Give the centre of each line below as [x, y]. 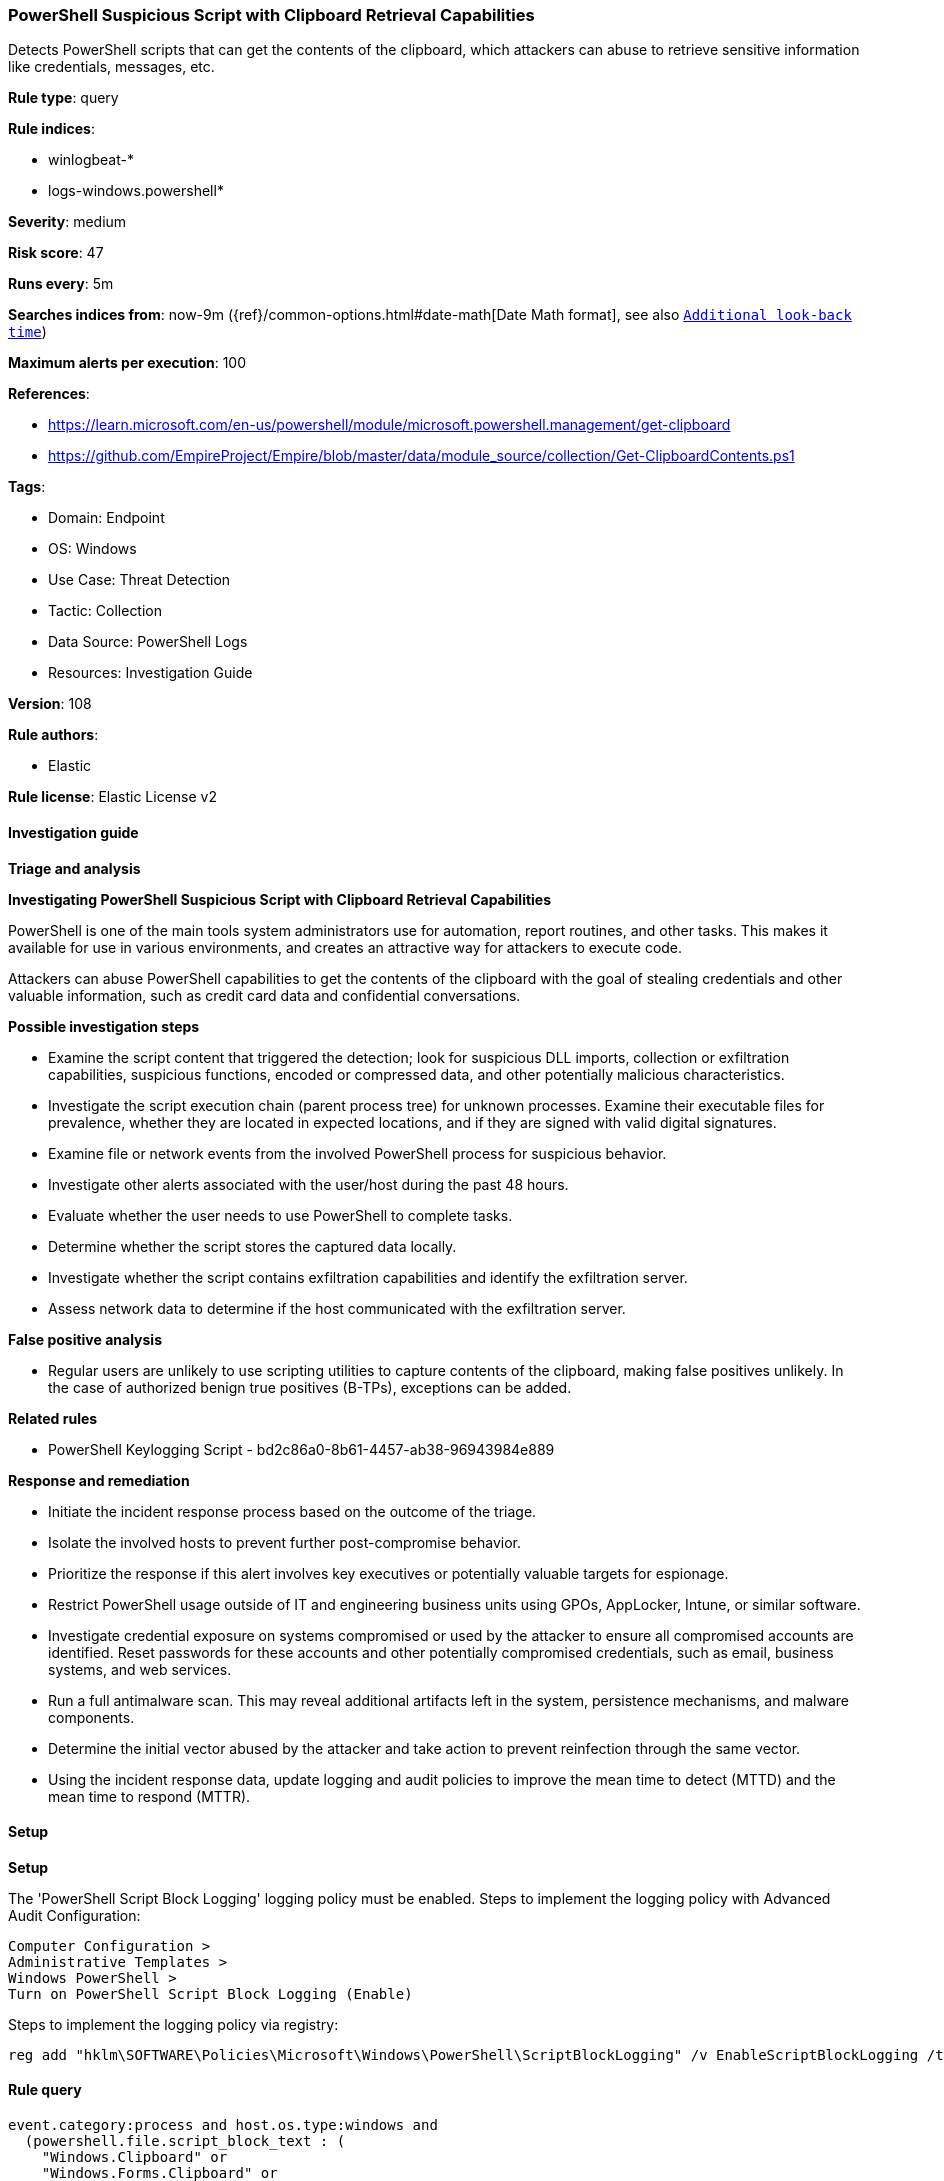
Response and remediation [99, 1480]
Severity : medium [67, 222]
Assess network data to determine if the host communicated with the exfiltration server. [337, 1308]
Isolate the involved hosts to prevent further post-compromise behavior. [284, 1542]
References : [49, 394]
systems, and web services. [140, 1669]
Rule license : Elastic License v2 [112, 797]
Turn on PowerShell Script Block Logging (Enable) [210, 1993]
